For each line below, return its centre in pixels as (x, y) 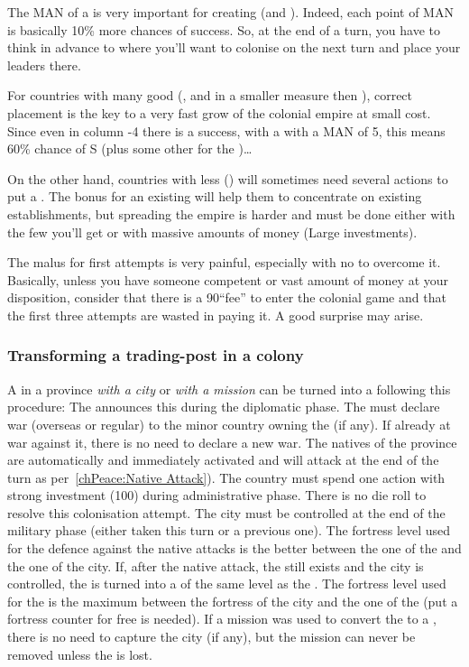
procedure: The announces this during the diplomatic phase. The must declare (224, 407)
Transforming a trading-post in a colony (156, 355)
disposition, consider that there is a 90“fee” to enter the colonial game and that (227, 297)
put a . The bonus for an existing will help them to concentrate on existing (215, 196)
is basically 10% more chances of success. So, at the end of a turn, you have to (224, 29)
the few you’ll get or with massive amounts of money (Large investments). (212, 232)
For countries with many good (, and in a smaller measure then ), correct (210, 95)
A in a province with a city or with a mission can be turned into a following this (229, 389)
